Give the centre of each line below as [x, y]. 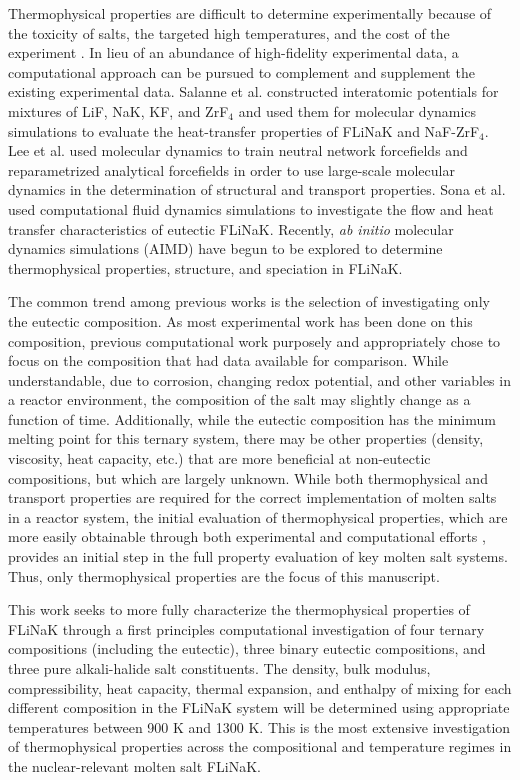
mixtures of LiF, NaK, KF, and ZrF [118, 110]
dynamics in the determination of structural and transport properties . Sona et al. [257, 189]
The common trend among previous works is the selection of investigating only [249, 301]
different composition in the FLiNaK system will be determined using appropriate [259, 707]
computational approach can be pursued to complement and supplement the [241, 71]
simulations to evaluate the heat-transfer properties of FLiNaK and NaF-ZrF [244, 130]
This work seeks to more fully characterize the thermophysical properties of [239, 609]
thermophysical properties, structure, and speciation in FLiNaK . [205, 267]
